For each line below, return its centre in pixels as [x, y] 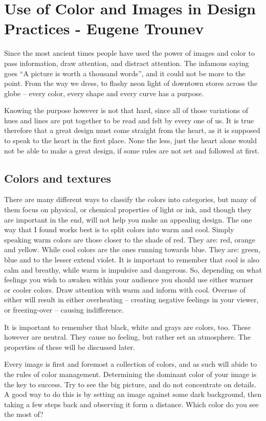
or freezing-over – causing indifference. [64, 309]
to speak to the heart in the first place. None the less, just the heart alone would [130, 140]
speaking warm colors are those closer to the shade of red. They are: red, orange [130, 239]
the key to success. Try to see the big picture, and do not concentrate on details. [130, 384]
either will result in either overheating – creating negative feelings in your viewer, [131, 300]
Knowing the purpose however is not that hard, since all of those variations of [126, 110]
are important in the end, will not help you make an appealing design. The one [128, 219]
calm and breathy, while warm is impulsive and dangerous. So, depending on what [133, 269]
